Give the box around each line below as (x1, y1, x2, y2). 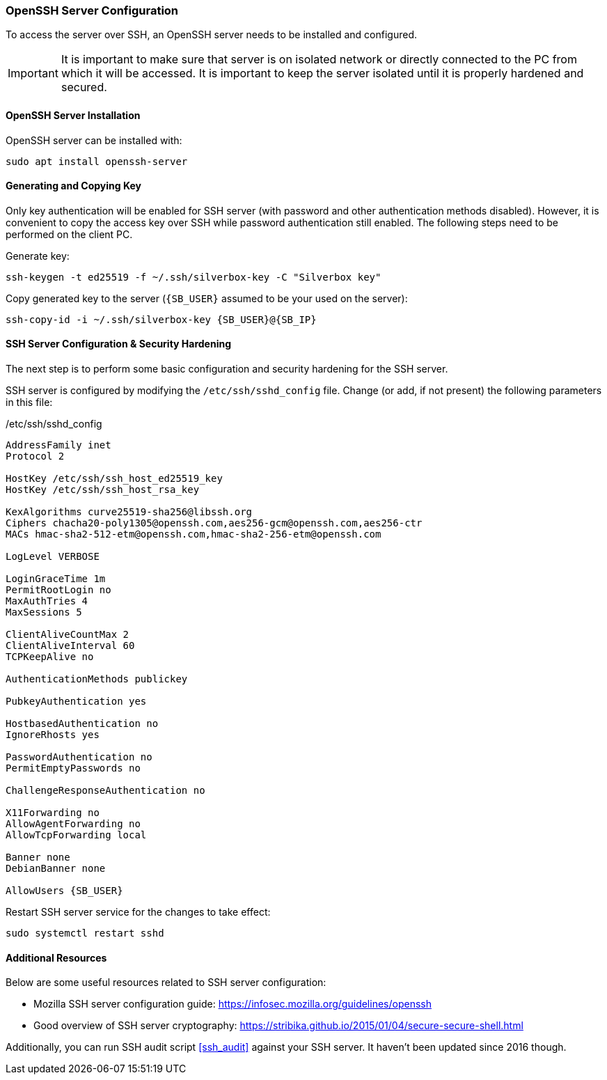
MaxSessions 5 (6, 606, 82, 618)
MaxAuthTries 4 (6, 595, 88, 607)
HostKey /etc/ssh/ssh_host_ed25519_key (6, 473, 223, 485)
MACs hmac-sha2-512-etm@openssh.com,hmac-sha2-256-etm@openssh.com (6, 529, 381, 540)
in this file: (6, 396, 53, 409)
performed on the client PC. (6, 228, 133, 240)
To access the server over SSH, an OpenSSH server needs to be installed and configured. (6, 29, 418, 41)
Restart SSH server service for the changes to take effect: (6, 906, 271, 918)
